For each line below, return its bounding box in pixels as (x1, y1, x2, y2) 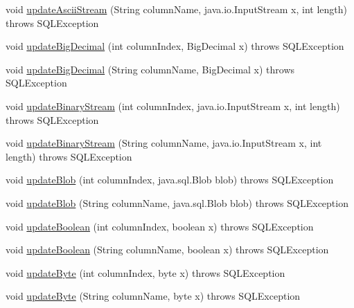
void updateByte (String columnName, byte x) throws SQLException (6, 289, 301, 303)
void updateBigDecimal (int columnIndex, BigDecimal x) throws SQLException (6, 39, 344, 53)
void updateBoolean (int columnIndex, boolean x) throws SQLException (6, 219, 314, 233)
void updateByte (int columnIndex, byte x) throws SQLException (6, 265, 285, 280)
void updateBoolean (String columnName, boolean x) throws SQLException (6, 242, 329, 257)
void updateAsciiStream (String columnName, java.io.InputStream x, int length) (6, 2, 347, 16)
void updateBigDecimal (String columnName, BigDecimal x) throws (6, 62, 295, 76)
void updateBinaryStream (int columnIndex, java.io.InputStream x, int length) (6, 98, 340, 113)
